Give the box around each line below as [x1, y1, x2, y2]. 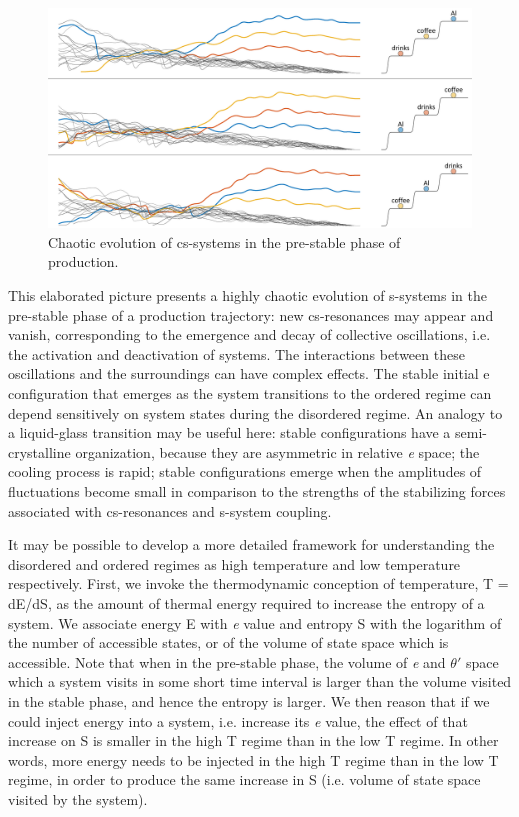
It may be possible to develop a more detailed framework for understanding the [8, 534, 495, 555]
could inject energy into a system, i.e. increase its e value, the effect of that [8, 710, 468, 731]
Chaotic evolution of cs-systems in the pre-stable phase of [48, 231, 401, 252]
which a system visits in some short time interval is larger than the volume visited [8, 671, 512, 692]
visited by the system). [8, 788, 148, 809]
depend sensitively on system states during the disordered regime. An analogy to [8, 402, 503, 423]
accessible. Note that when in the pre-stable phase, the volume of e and [8, 651, 446, 672]
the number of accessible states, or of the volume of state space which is [8, 632, 449, 653]
